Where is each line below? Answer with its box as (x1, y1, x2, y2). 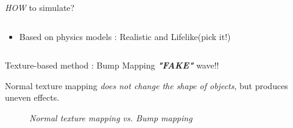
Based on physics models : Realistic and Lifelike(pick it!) (19, 30, 231, 42)
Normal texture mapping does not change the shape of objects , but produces (5, 79, 288, 92)
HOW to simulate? (5, 1, 75, 13)
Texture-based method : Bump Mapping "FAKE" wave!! (5, 59, 219, 72)
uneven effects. (5, 91, 60, 104)
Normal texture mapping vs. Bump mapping (29, 111, 192, 124)
